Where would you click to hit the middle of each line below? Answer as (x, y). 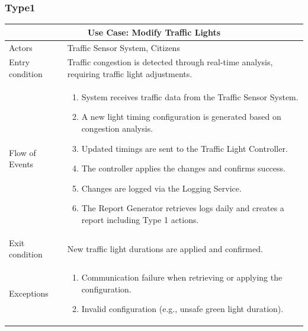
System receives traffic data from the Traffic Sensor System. (190, 96)
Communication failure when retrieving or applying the (182, 277)
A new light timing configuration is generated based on (181, 117)
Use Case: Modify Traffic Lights (154, 32)
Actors (21, 47)
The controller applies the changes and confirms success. (183, 168)
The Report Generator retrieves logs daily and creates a (183, 208)
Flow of (23, 152)
